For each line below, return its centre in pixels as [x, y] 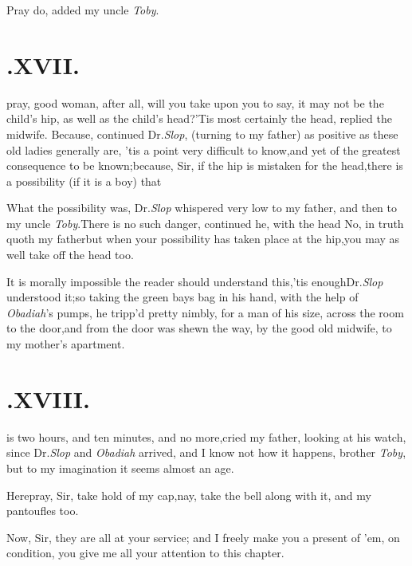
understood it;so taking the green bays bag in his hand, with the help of [182, 297]
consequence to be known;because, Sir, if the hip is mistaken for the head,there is [205, 165]
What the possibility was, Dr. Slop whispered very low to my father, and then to [202, 208]
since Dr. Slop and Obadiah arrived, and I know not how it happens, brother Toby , [206, 452]
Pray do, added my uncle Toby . [83, 10]
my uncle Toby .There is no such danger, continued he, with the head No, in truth [205, 223]
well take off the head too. [70, 255]
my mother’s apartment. [66, 344]
